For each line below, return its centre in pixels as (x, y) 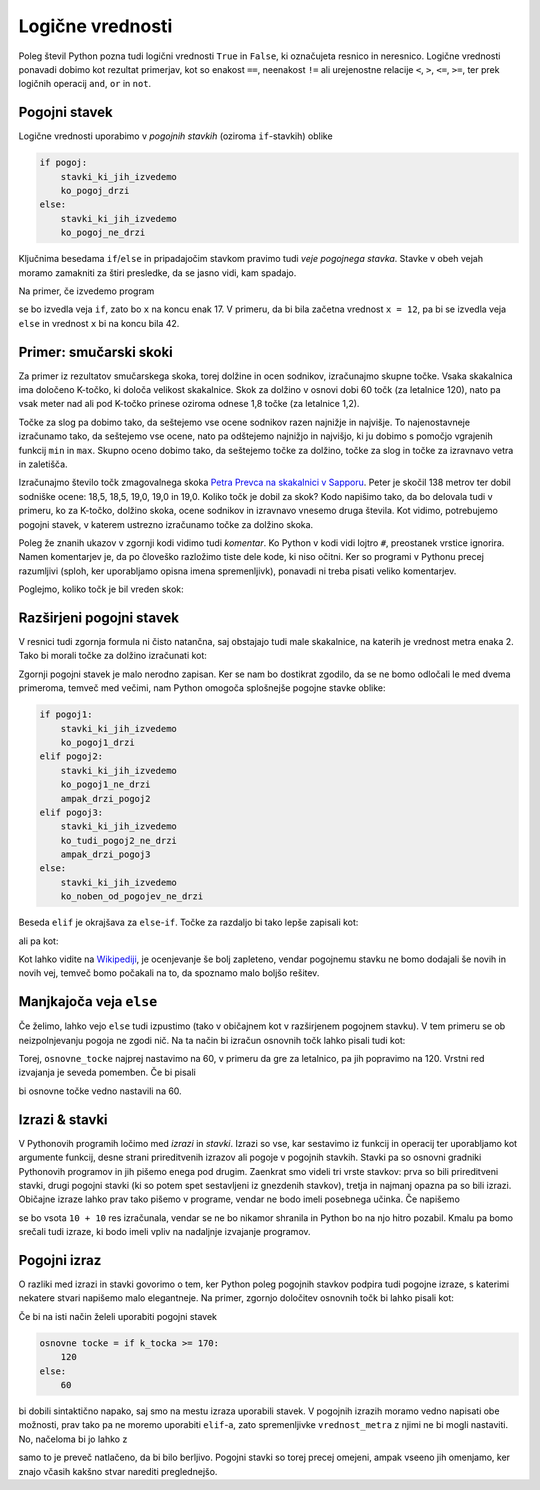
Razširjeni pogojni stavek (99, 617)
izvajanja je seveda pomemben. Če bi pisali (107, 1072)
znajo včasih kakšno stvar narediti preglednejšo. (118, 1471)
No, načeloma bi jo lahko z (73, 1439)
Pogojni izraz (60, 1260)
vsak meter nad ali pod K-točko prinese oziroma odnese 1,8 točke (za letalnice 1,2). (189, 404)
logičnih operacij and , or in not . (85, 84)
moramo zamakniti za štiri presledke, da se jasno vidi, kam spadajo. (157, 272)
